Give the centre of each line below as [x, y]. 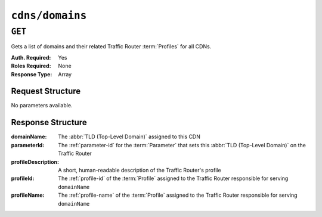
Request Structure [46, 92]
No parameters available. [42, 106]
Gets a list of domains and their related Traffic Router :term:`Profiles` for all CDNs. [111, 46]
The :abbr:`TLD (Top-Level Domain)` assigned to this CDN [129, 137]
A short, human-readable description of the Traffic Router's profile [140, 170]
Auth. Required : [31, 57]
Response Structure [49, 123]
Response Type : [32, 74]
